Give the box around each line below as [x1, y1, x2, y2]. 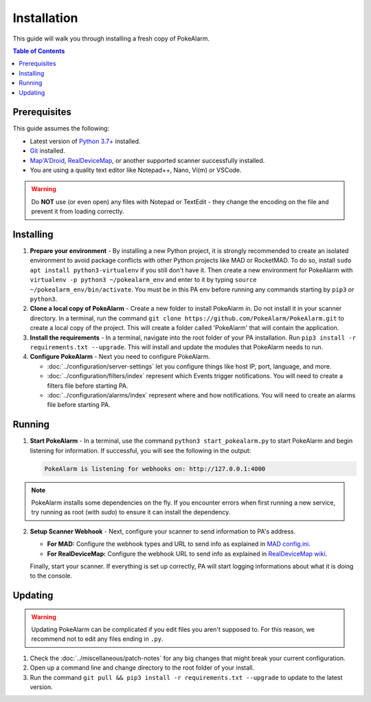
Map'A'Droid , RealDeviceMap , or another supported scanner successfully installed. [30, 156, 265, 164]
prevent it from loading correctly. [31, 207, 124, 216]
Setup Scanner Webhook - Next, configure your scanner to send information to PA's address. [30, 527, 296, 536]
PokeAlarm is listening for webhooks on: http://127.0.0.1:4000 [44, 465, 266, 472]
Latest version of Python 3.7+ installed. [30, 137, 141, 145]
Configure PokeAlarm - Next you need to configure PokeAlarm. [30, 353, 211, 361]
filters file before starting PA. [47, 382, 128, 390]
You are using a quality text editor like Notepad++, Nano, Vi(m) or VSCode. [30, 166, 242, 174]
